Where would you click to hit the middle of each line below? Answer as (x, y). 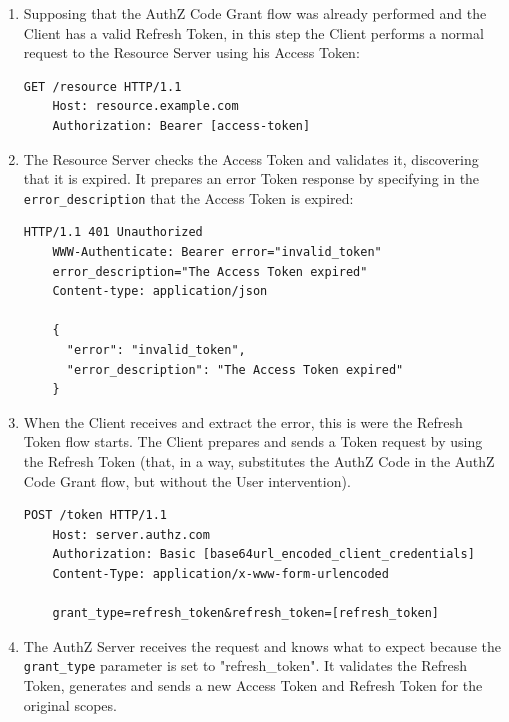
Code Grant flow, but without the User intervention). (187, 480)
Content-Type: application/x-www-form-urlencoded (220, 573)
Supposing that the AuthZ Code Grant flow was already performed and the (255, 13)
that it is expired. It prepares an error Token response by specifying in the (251, 178)
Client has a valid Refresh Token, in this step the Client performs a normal (253, 32)
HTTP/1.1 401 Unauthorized (113, 232)
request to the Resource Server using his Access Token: (191, 52)
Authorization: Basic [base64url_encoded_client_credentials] (263, 554)
